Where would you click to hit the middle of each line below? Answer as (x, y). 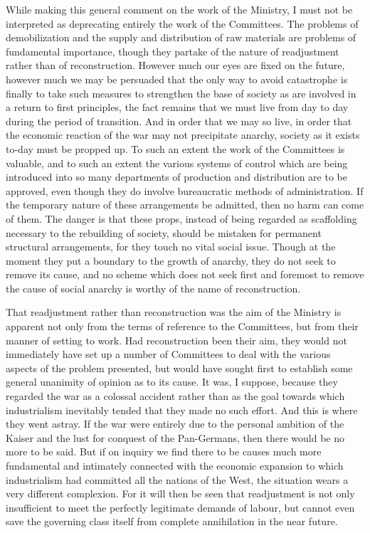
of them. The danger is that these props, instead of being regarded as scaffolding (181, 218)
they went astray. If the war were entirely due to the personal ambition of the (175, 424)
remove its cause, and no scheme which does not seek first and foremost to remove (185, 274)
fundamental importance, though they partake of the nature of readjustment (173, 51)
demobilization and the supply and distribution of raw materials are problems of (181, 37)
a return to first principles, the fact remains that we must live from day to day (177, 107)
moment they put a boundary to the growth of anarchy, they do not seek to (171, 260)
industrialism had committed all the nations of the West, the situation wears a (177, 479)
